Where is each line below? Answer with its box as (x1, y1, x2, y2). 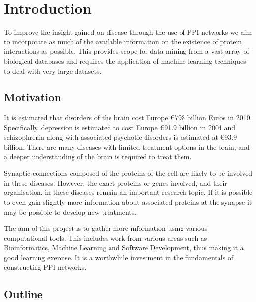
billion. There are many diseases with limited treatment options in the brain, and (4, 142, 250, 152)
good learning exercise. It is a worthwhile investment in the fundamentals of (4, 252, 234, 263)
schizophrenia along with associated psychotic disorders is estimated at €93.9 (4, 132, 237, 142)
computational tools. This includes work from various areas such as (4, 232, 207, 243)
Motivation (4, 89, 61, 105)
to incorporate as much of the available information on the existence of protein (4, 36, 242, 46)
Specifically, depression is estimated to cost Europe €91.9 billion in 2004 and (4, 122, 236, 132)
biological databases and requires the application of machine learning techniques (4, 55, 246, 66)
